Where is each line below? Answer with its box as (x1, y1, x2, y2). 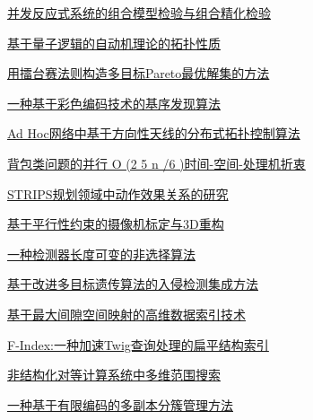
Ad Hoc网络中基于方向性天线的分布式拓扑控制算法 (7, 124, 300, 143)
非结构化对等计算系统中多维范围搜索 (7, 365, 221, 384)
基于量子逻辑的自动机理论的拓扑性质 (7, 33, 221, 52)
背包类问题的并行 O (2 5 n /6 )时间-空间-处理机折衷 (7, 153, 306, 172)
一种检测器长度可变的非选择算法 (7, 244, 196, 263)
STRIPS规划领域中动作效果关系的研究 (7, 184, 229, 203)
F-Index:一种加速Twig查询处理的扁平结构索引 (7, 335, 269, 354)
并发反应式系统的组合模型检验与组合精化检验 (7, 4, 271, 22)
